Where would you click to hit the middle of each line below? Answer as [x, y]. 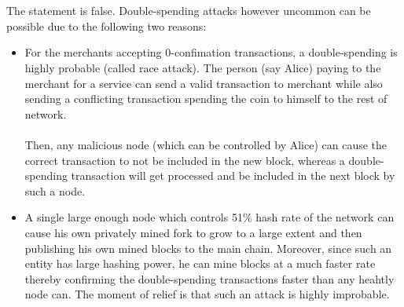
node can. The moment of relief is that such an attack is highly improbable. [207, 294]
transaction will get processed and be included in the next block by [233, 175]
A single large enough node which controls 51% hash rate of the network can [209, 217]
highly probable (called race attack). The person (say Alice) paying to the [203, 67]
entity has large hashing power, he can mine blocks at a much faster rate [200, 263]
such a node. [55, 190]
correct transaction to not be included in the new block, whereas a [185, 160]
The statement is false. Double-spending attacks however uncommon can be [189, 11]
